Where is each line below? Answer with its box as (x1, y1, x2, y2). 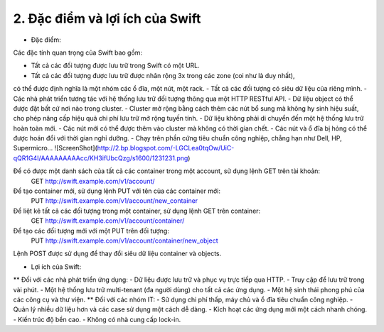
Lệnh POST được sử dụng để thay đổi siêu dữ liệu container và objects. (13, 249, 222, 258)
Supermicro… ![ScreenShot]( (13, 144, 97, 153)
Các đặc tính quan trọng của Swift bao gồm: (13, 48, 142, 57)
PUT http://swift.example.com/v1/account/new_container (31, 197, 198, 205)
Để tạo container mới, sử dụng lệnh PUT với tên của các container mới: (13, 187, 220, 195)
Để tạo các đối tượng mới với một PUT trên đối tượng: (13, 226, 170, 235)
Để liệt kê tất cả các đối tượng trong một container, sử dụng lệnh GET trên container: (13, 206, 261, 215)
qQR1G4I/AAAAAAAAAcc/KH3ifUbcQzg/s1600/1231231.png (13, 153, 188, 162)
